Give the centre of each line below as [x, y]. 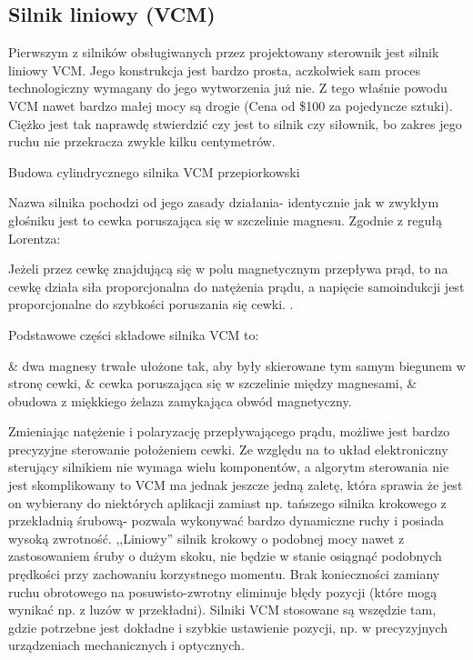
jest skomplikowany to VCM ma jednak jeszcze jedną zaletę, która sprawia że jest [236, 485]
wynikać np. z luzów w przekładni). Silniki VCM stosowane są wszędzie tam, [222, 610]
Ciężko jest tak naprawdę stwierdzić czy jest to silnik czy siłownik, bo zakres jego [235, 123]
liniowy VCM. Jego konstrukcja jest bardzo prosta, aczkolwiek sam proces [214, 70]
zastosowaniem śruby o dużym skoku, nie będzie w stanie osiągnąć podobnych [225, 556]
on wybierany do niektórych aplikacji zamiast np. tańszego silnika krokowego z [227, 502]
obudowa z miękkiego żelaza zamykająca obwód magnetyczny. [180, 400]
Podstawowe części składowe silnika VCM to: [134, 334]
